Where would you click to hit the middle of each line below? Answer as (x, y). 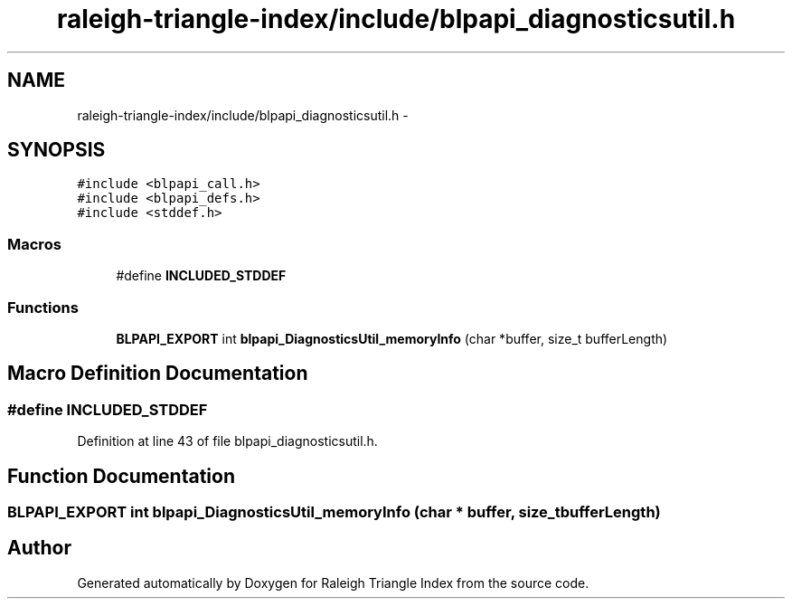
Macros (34, 244)
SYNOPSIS (57, 150)
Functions (43, 307)
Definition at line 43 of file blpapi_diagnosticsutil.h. (227, 441)
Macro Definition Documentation (158, 374)
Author (39, 548)
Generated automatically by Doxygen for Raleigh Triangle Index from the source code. (333, 582)
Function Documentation (121, 476)
